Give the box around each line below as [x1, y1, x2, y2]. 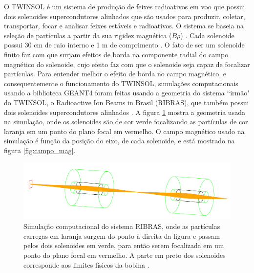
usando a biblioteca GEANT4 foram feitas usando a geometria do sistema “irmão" [4, 88, 250, 98]
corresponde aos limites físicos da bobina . [23, 259, 149, 270]
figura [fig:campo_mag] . [4, 145, 76, 155]
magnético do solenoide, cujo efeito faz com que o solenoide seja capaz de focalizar [4, 59, 250, 69]
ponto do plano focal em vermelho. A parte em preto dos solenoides [23, 250, 226, 260]
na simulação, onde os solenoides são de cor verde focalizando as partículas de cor [4, 116, 248, 127]
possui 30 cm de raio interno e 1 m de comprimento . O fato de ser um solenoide [4, 40, 245, 50]
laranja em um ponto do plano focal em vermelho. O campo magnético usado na [4, 126, 245, 136]
